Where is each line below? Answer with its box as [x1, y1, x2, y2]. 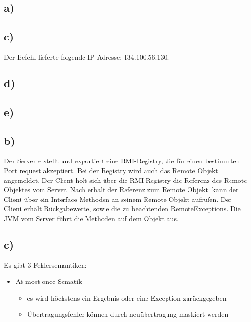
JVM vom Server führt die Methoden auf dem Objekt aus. [4, 213, 179, 223]
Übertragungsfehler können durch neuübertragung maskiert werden [27, 309, 229, 319]
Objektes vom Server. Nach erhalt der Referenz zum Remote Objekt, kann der [4, 184, 239, 195]
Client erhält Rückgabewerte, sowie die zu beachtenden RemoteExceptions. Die [4, 203, 241, 214]
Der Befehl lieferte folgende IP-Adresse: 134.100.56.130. [4, 51, 169, 61]
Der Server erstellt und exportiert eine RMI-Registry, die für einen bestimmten [4, 156, 240, 166]
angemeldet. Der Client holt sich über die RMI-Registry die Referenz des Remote [4, 175, 247, 185]
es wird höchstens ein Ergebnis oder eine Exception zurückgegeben [27, 292, 227, 302]
